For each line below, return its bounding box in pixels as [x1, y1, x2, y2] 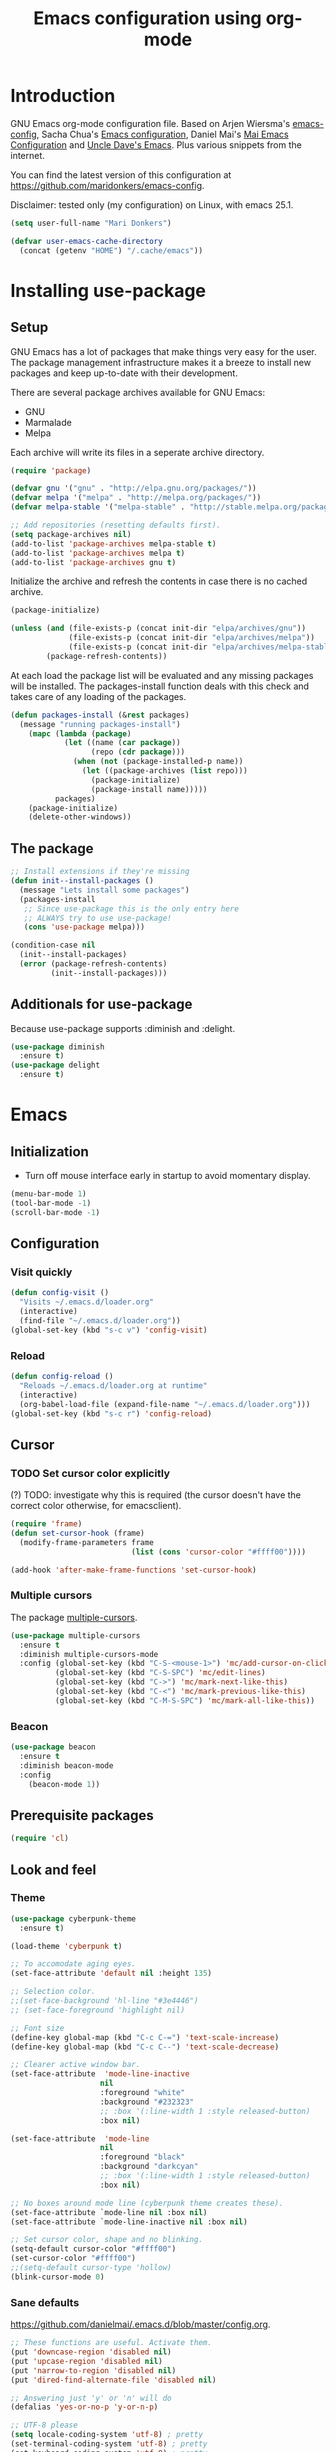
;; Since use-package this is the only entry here [23, 903, 240, 914]
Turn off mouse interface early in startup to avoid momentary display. [24, 1170, 312, 1182]
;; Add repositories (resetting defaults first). [10, 520, 222, 531]
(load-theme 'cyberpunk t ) [10, 1941, 123, 1951]
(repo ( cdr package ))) [90, 747, 186, 757]
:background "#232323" [99, 2097, 195, 2107]
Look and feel [10, 1861, 97, 1878]
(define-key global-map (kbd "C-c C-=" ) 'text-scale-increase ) [10, 2032, 280, 2042]
